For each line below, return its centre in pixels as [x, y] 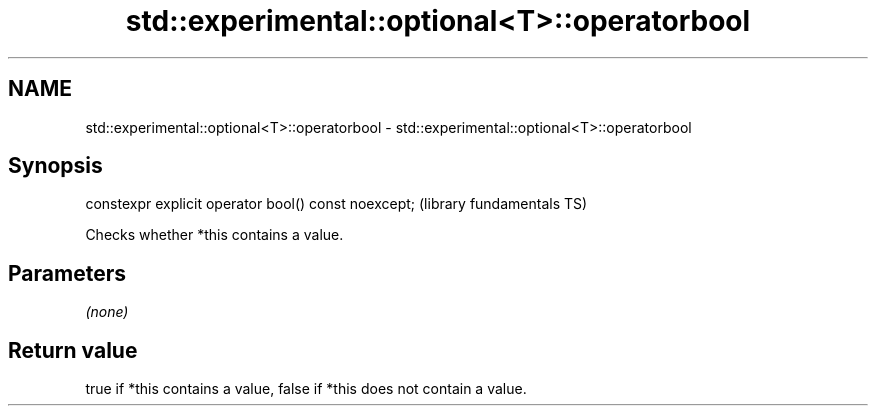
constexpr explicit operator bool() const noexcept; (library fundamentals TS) [336, 204]
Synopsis [55, 166]
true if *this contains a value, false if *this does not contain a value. [306, 389]
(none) [107, 312]
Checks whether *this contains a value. [214, 235]
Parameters [67, 273]
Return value [73, 350]
